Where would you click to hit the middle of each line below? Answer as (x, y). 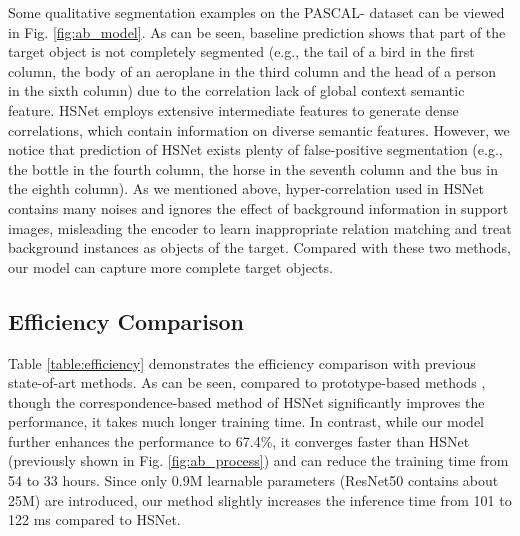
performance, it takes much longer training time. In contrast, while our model (246, 421)
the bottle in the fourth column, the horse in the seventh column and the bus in (253, 168)
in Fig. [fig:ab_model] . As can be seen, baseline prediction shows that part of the (257, 31)
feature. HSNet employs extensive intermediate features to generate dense (233, 109)
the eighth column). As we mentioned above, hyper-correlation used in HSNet (246, 188)
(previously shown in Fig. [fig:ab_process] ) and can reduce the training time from (258, 460)
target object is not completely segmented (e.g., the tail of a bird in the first (241, 51)
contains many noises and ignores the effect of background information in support (258, 207)
